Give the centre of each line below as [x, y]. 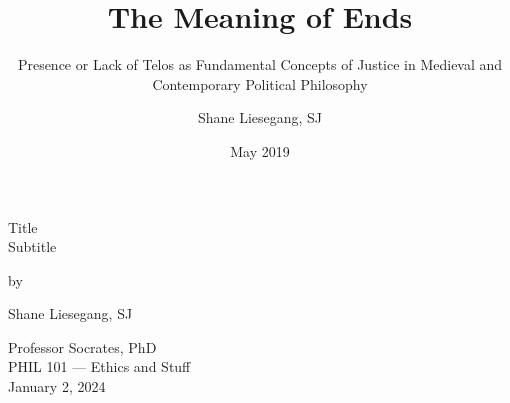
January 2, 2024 [57, 386]
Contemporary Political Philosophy [260, 83]
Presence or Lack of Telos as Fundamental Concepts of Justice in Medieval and [260, 64]
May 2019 [260, 150]
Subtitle [32, 246]
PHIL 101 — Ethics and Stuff [99, 366]
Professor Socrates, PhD [82, 346]
